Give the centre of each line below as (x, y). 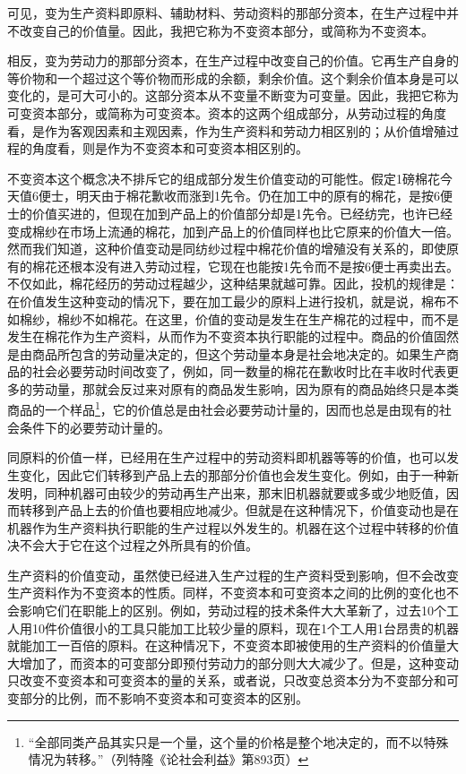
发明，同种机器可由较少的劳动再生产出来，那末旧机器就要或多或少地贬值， (227, 492)
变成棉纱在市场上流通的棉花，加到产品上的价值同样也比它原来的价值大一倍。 (233, 231)
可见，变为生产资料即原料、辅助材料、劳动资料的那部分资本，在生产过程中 (227, 13)
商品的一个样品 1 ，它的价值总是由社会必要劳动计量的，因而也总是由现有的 (223, 408)
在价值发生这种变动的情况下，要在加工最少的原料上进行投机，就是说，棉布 (227, 301)
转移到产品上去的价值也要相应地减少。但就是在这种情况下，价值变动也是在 (239, 510)
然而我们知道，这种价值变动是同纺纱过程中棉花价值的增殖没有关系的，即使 (227, 249)
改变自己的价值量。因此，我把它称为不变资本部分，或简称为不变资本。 (226, 30)
